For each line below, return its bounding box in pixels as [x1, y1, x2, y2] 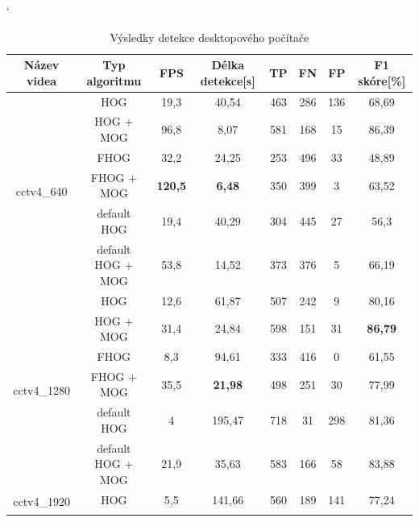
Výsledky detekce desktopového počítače [110, 28, 309, 45]
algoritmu [86, 72, 142, 89]
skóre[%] [358, 72, 406, 89]
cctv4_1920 [13, 493, 70, 510]
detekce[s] [200, 72, 255, 89]
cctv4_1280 [13, 381, 70, 398]
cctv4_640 [15, 182, 68, 199]
